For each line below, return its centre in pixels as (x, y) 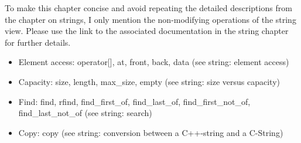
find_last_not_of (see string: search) (85, 113)
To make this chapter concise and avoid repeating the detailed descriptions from (148, 8)
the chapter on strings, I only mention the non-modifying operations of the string (150, 19)
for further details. (38, 42)
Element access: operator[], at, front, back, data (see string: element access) (154, 62)
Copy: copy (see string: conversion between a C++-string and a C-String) (151, 132)
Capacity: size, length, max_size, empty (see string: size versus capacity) (149, 81)
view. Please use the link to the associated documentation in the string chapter (147, 31)
